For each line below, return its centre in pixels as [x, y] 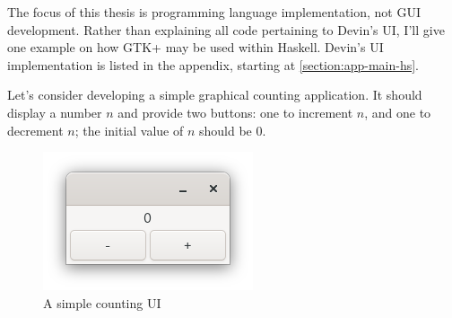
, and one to [398, 112]
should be [226, 130]
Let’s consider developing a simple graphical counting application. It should [215, 95]
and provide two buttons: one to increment [235, 112]
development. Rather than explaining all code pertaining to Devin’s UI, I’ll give [226, 29]
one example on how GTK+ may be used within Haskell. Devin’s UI [196, 47]
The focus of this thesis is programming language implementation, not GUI [214, 12]
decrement [35, 130]
